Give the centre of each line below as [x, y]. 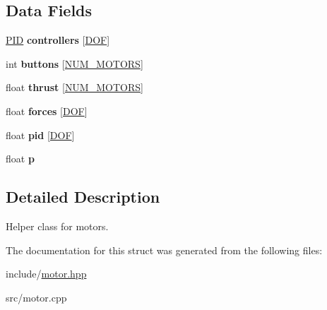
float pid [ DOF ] [40, 135]
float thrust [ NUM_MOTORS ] [75, 87]
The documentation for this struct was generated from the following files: [164, 250]
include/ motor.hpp [46, 274]
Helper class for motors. [57, 226]
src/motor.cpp [36, 297]
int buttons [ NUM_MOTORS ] [75, 63]
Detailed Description [83, 197]
